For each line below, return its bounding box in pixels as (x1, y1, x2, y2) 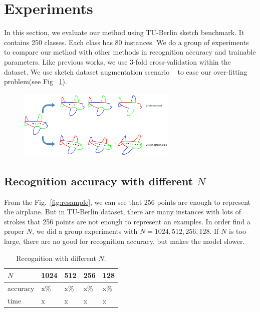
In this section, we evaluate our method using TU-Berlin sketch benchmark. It (4, 27, 244, 38)
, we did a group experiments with (32, 226, 138, 236)
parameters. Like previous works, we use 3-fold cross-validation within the (4, 56, 231, 67)
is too (228, 226, 246, 236)
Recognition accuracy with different (4, 173, 193, 188)
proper (4, 226, 25, 236)
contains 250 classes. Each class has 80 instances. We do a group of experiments (4, 37, 249, 47)
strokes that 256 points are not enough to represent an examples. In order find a (4, 216, 250, 226)
